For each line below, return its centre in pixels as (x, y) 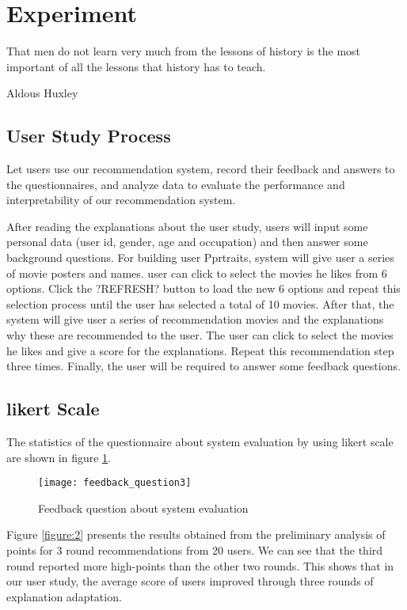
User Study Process (89, 136)
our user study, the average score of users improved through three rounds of (190, 581)
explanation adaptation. (64, 596)
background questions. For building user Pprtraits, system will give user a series (200, 258)
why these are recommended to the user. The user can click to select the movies (200, 335)
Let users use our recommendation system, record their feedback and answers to (201, 169)
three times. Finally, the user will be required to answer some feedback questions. (203, 366)
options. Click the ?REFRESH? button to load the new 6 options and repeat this (203, 288)
